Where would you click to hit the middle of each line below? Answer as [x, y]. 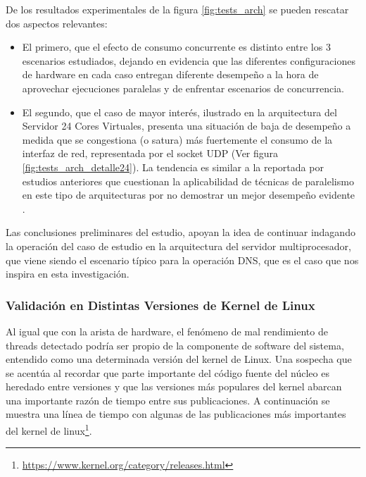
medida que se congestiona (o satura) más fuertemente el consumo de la [177, 139]
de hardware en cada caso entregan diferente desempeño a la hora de [170, 74]
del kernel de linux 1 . [49, 429]
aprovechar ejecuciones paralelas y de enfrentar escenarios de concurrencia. [183, 88]
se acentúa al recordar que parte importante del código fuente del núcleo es [168, 372]
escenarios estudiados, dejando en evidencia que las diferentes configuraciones [189, 60]
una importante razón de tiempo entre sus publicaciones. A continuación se [168, 400]
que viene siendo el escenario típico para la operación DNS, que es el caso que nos [182, 260]
